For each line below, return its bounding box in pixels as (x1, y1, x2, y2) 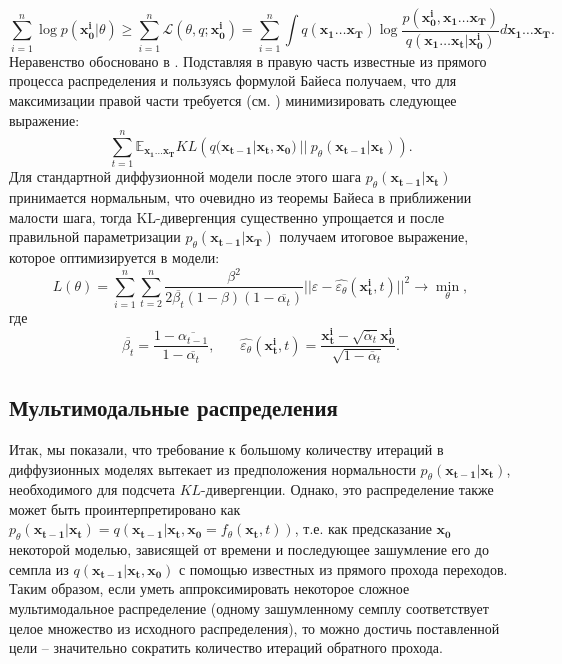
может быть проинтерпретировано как (9, 498, 241, 519)
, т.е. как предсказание (294, 518, 432, 539)
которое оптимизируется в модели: (9, 247, 220, 268)
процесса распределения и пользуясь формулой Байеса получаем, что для (9, 70, 457, 91)
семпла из (9, 558, 69, 579)
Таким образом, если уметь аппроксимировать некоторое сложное (9, 578, 410, 599)
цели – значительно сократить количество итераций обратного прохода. (9, 637, 443, 658)
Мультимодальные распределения (9, 392, 338, 423)
